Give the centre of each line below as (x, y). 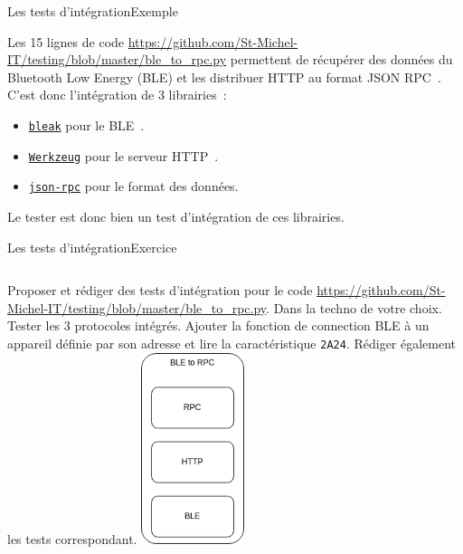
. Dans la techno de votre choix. (354, 307)
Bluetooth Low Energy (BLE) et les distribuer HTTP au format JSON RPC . (224, 76)
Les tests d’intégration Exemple (93, 11)
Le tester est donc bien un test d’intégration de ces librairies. (176, 216)
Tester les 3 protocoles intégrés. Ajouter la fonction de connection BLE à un (218, 325)
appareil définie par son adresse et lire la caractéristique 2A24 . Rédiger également (232, 343)
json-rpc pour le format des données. (133, 186)
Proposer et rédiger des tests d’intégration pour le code (160, 290)
